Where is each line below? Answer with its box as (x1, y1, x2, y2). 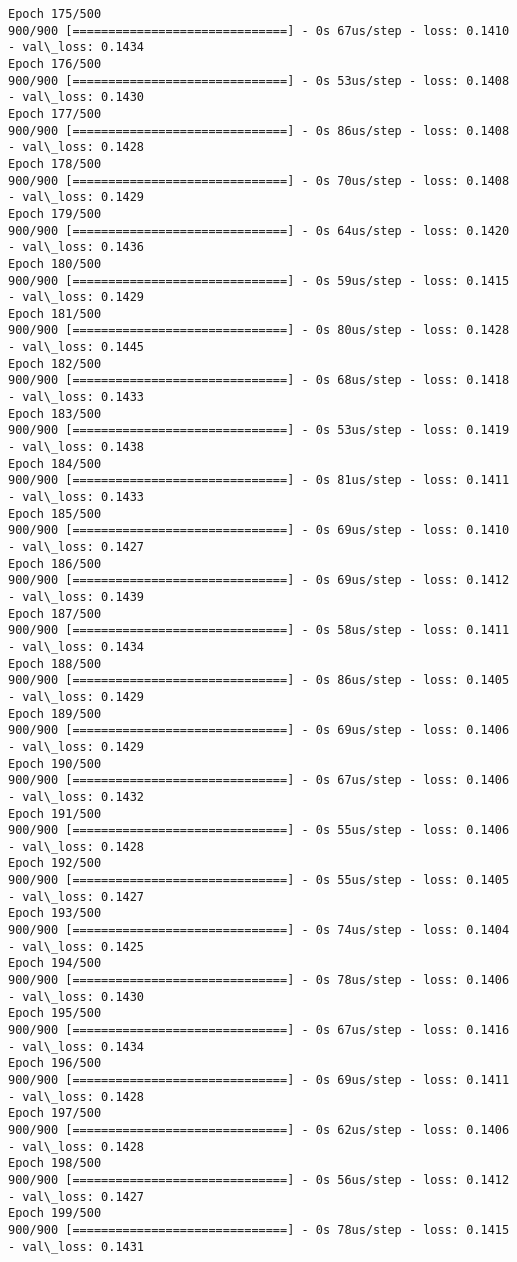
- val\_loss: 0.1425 (8, 939, 145, 954)
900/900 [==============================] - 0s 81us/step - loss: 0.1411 (8, 473, 510, 488)
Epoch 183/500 (8, 406, 102, 421)
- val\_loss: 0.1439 (8, 589, 145, 604)
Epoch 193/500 (8, 906, 102, 921)
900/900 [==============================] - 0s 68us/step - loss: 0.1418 (8, 373, 510, 388)
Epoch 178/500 (8, 156, 102, 171)
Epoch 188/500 (8, 656, 102, 671)
